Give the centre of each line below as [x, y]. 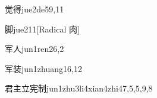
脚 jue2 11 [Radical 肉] [42, 29]
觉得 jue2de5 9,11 [34, 9]
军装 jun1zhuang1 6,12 [43, 68]
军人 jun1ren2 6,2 [34, 49]
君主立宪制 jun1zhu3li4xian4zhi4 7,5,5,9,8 [79, 88]
